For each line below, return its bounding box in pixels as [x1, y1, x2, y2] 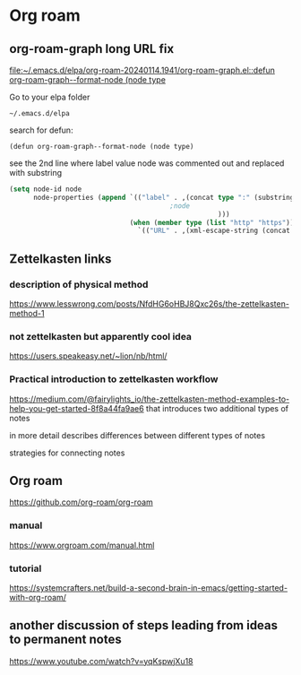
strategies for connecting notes [9, 447, 125, 458]
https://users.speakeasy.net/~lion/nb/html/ [9, 350, 168, 361]
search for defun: [9, 125, 73, 135]
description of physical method [9, 278, 149, 290]
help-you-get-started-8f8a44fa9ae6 [9, 402, 145, 413]
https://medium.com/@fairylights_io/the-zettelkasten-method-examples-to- [9, 394, 290, 404]
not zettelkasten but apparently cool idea [9, 330, 193, 342]
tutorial [9, 562, 42, 575]
